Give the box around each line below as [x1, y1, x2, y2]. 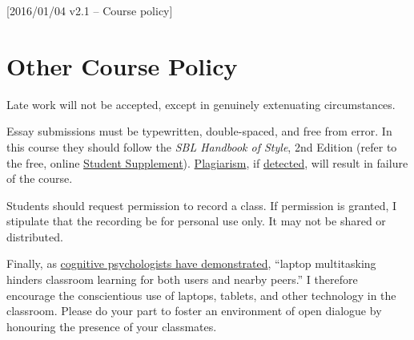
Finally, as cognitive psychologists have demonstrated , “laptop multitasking [6, 255, 376, 272]
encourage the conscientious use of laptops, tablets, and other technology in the [6, 286, 396, 303]
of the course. [6, 170, 73, 187]
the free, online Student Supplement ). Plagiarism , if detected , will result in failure [6, 154, 408, 171]
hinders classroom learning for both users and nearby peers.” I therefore [6, 271, 358, 288]
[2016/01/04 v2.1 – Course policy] [6, 2, 173, 18]
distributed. [6, 228, 63, 245]
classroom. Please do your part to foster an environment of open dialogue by [6, 302, 382, 319]
